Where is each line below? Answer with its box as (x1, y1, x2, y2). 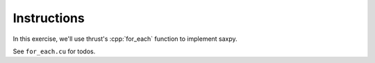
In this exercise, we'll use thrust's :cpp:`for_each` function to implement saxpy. (12, 35, 237, 43)
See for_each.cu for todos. (12, 47, 96, 55)
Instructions (12, 10, 85, 26)
